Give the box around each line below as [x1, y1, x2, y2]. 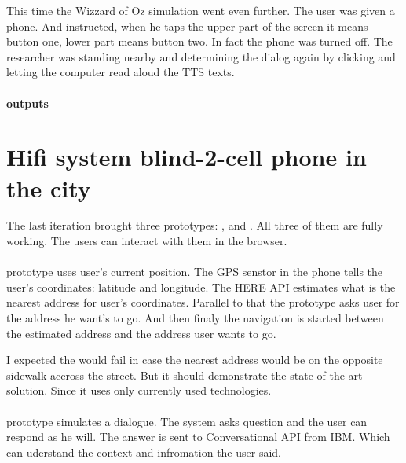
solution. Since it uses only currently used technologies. [6, 382, 272, 399]
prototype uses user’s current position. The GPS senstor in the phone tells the [6, 263, 383, 280]
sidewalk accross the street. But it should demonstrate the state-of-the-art [6, 366, 363, 383]
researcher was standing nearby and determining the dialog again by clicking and [6, 48, 396, 64]
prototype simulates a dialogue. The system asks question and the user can [6, 413, 368, 429]
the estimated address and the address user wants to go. [6, 325, 276, 341]
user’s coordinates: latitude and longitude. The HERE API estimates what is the [6, 278, 396, 295]
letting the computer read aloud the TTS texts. [6, 64, 235, 80]
